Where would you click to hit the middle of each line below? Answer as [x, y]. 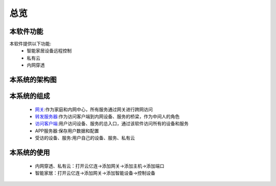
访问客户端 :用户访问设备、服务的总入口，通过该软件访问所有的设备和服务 [112, 124]
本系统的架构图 [33, 80]
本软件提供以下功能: [30, 44]
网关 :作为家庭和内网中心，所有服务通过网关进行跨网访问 [94, 109]
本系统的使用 [30, 153]
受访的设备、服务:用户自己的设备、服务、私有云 [85, 138]
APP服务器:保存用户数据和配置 [67, 131]
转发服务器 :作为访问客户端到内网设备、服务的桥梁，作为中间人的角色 [107, 117]
